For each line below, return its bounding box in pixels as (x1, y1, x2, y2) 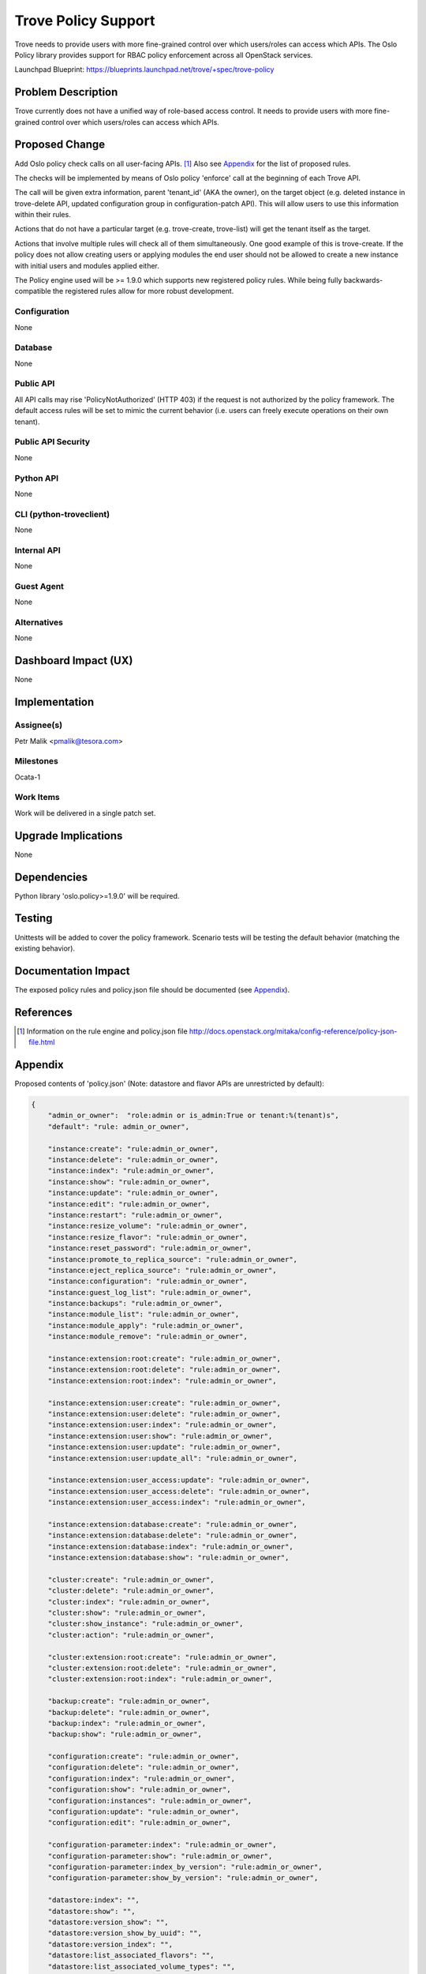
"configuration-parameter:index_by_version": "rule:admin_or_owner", (47, 1862, 323, 1871)
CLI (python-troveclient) (14, 509, 110, 520)
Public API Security (14, 437, 91, 448)
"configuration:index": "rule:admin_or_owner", (47, 1773, 236, 1783)
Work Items (14, 792, 60, 803)
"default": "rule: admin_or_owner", (47, 1122, 189, 1131)
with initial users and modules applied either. (14, 261, 159, 270)
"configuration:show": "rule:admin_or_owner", (47, 1785, 232, 1794)
